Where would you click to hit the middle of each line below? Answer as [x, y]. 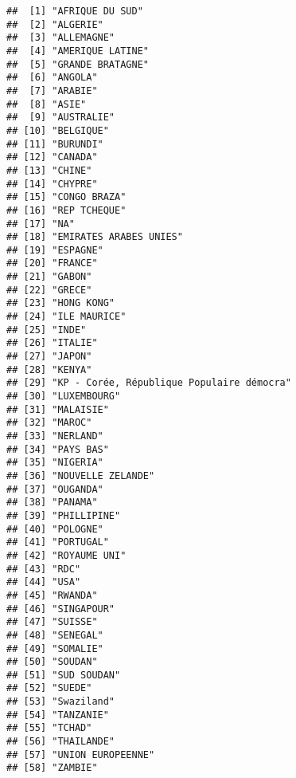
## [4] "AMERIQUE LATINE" [78, 51]
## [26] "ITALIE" [52, 343]
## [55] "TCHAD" [49, 728]
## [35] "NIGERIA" [55, 463]
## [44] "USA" [44, 582]
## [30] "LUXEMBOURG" [64, 397]
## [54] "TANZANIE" [58, 715]
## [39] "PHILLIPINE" [64, 515]
